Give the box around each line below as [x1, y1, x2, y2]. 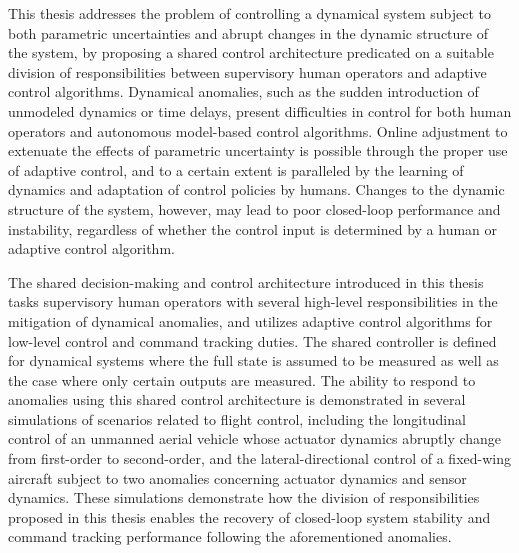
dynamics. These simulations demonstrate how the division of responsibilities [8, 487, 480, 508]
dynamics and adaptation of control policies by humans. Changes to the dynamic [8, 179, 505, 200]
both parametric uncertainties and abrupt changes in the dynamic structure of [8, 22, 489, 43]
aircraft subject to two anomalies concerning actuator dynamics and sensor [8, 467, 467, 488]
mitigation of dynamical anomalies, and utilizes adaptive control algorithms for [8, 310, 493, 331]
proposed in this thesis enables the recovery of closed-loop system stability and [8, 506, 491, 527]
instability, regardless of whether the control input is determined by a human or [8, 218, 498, 239]
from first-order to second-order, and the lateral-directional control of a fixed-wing [8, 448, 511, 469]
